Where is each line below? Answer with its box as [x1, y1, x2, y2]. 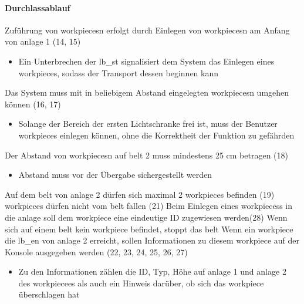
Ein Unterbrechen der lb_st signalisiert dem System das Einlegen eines [18, 55, 275, 67]
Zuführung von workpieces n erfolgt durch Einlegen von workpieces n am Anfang [5, 23, 290, 36]
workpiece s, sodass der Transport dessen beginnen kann [18, 66, 218, 79]
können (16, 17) [5, 97, 61, 110]
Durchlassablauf [5, 1, 70, 13]
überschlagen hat [18, 288, 80, 300]
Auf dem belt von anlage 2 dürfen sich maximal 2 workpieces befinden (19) [5, 188, 275, 200]
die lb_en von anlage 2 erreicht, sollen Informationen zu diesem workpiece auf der [5, 234, 300, 246]
